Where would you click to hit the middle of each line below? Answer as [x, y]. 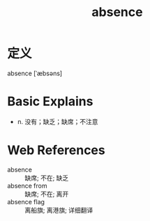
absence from [27, 185]
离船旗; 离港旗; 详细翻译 [59, 210]
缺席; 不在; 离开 [47, 194]
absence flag [26, 201]
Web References [57, 150]
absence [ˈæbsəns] [35, 73]
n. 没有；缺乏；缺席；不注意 [58, 121]
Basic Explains [50, 101]
